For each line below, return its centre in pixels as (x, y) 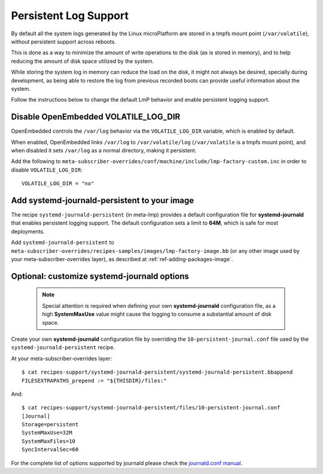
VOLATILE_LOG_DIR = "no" (58, 184)
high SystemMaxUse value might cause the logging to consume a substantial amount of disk (157, 314)
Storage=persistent (50, 425)
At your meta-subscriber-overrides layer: (62, 358)
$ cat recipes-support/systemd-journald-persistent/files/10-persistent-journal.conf (151, 408)
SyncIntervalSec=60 (50, 449)
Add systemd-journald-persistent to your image (103, 200)
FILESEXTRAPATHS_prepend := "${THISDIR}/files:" (94, 380)
